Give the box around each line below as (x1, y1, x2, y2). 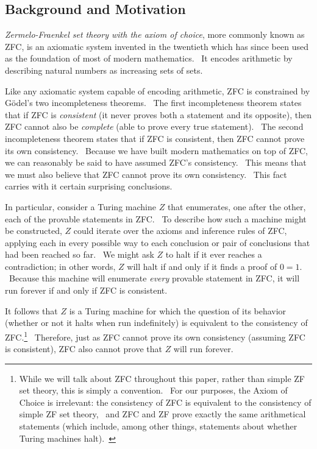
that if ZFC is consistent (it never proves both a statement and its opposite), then (5, 108, 312, 121)
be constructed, (5, 224, 62, 237)
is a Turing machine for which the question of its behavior (69, 304, 287, 317)
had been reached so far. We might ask (5, 248, 154, 261)
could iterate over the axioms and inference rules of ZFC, (73, 224, 287, 237)
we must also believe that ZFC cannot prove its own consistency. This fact (5, 168, 287, 180)
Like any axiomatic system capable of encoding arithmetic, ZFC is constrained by (5, 84, 310, 97)
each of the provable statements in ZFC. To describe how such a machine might (5, 212, 307, 225)
